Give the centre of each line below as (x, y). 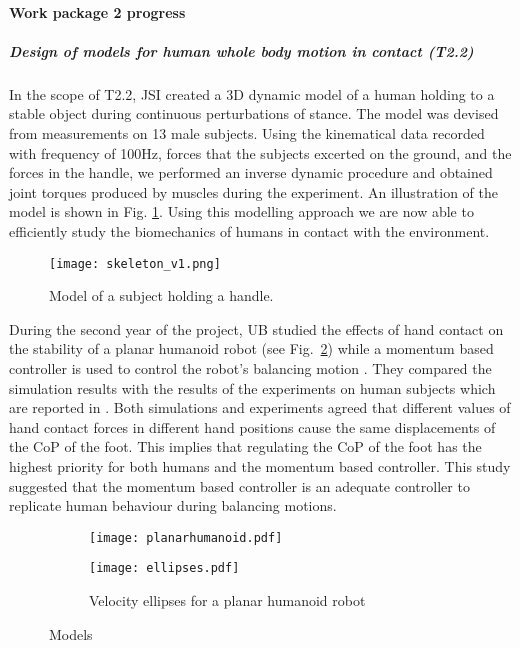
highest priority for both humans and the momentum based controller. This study (260, 465)
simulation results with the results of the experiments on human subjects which (252, 387)
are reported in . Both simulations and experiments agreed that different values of (260, 407)
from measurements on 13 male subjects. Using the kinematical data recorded (247, 132)
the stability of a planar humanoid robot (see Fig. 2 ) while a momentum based (251, 348)
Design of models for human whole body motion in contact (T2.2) (241, 50)
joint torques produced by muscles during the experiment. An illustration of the (253, 191)
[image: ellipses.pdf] (164, 568)
